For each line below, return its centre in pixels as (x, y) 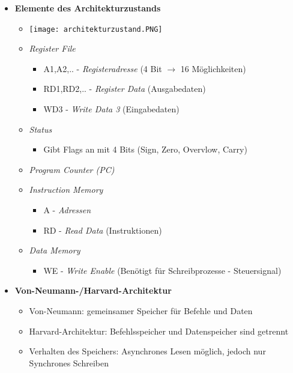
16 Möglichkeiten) (213, 68)
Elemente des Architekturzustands (88, 8)
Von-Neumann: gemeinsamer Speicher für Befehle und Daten (141, 310)
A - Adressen (67, 210)
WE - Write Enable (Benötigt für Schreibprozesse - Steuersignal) (162, 270)
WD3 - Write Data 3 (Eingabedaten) (111, 109)
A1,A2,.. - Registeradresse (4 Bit (103, 68)
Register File (52, 48)
